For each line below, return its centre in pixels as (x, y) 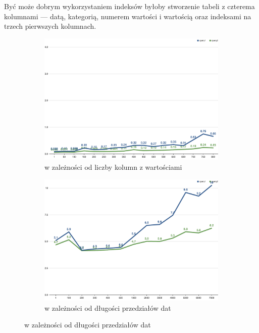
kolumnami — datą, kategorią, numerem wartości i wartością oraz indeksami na (128, 16)
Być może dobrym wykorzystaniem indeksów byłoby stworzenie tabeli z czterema (129, 6)
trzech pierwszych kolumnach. (50, 26)
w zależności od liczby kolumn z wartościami (113, 166)
